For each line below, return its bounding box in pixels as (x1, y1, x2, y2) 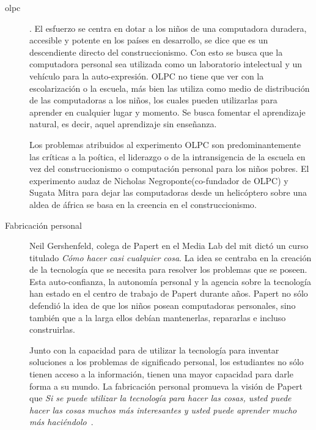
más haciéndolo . (29, 415, 94, 428)
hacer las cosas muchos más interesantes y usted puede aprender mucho (29, 403, 297, 416)
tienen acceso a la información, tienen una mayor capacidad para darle (29, 368, 293, 380)
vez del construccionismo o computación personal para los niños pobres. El (29, 162, 309, 175)
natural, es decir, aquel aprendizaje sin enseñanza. (29, 117, 217, 130)
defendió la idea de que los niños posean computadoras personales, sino (29, 299, 296, 312)
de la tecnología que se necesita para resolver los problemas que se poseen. (29, 263, 307, 276)
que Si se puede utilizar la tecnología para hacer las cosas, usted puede (29, 391, 292, 404)
